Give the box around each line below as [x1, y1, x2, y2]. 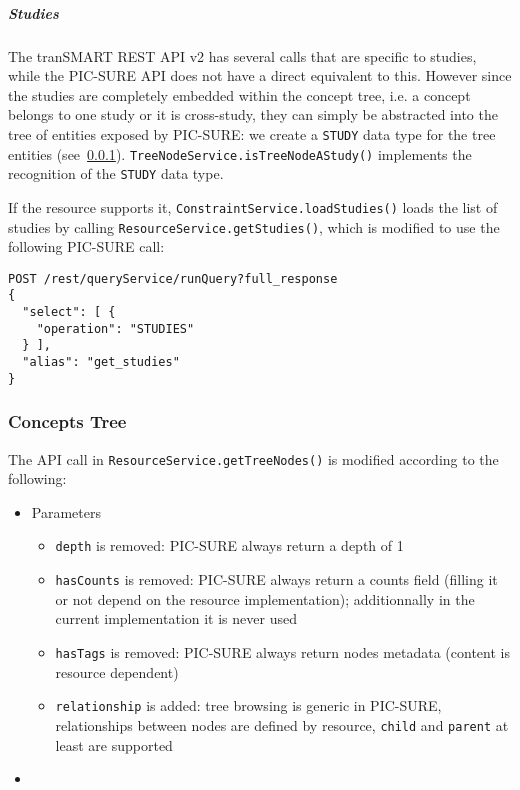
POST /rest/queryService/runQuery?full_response [8, 271, 338, 286]
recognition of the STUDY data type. [8, 163, 224, 184]
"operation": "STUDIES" [36, 321, 195, 336]
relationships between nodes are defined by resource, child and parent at [55, 714, 509, 735]
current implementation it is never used [55, 608, 297, 629]
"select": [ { [22, 305, 116, 320]
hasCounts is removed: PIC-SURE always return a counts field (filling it [55, 569, 498, 590]
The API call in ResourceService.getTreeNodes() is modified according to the [8, 448, 499, 469]
